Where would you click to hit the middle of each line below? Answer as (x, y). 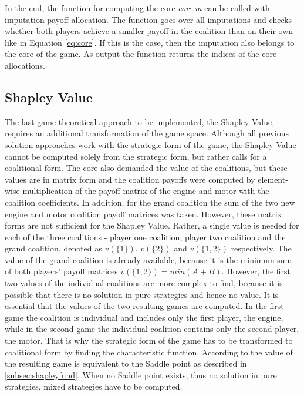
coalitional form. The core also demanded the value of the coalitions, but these (146, 168)
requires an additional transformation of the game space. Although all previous (147, 133)
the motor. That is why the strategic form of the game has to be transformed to (149, 340)
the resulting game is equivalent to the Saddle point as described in (126, 363)
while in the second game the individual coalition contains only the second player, (152, 329)
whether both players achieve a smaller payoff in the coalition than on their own (149, 31)
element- (273, 179)
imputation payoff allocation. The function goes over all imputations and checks (148, 19)
